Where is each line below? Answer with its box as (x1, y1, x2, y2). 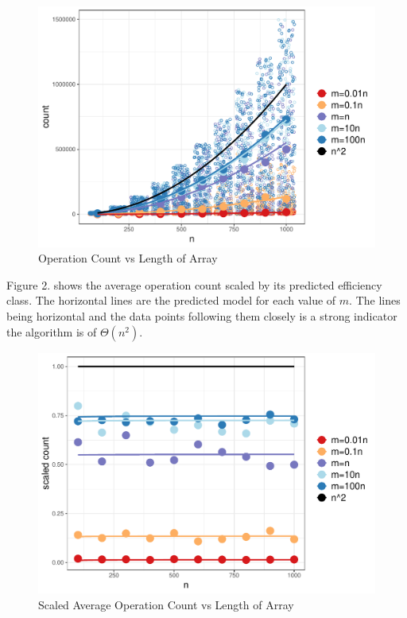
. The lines (349, 292, 401, 309)
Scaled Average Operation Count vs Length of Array (38, 596, 294, 612)
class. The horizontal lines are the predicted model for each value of (6, 292, 336, 309)
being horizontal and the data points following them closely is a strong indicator (6, 308, 397, 325)
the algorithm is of (6, 323, 97, 340)
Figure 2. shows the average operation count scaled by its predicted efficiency (6, 276, 382, 293)
